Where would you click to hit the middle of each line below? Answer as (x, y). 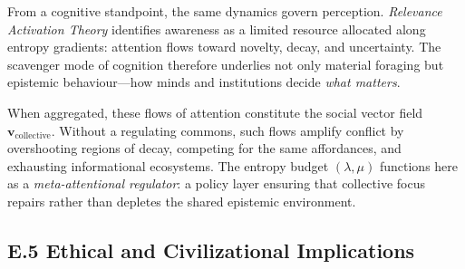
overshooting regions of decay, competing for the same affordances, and (204, 148)
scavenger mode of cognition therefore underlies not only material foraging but (226, 64)
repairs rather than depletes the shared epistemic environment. (182, 201)
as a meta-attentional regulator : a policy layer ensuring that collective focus (216, 183)
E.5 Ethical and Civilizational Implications (211, 250)
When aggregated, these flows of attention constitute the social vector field (215, 112)
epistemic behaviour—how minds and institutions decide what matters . (204, 82)
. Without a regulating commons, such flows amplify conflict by (228, 130)
